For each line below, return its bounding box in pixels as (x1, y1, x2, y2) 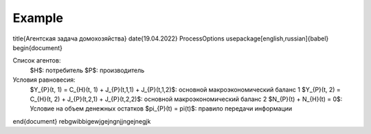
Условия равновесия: (12, 76, 76, 84)
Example (12, 10, 63, 25)
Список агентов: (12, 56, 61, 65)
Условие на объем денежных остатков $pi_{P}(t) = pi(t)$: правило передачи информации (30, 104, 292, 113)
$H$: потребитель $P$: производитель (30, 66, 145, 74)
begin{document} (12, 43, 63, 52)
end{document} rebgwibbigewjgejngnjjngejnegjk (12, 117, 151, 125)
